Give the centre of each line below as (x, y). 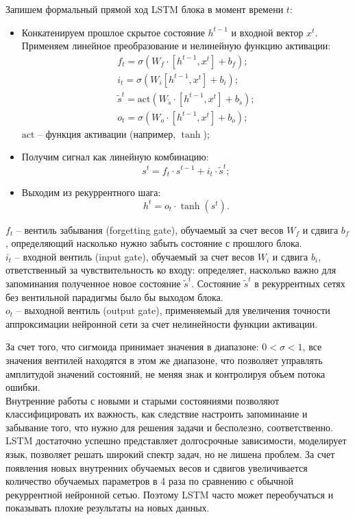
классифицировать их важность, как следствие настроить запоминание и (157, 414)
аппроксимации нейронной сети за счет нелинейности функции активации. (162, 323)
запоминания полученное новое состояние (93, 283)
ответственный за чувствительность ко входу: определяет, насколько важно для (171, 270)
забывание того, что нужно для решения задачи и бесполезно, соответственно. (169, 427)
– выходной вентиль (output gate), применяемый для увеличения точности (173, 310)
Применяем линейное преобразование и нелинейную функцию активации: (176, 46)
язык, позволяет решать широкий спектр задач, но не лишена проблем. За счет (170, 454)
